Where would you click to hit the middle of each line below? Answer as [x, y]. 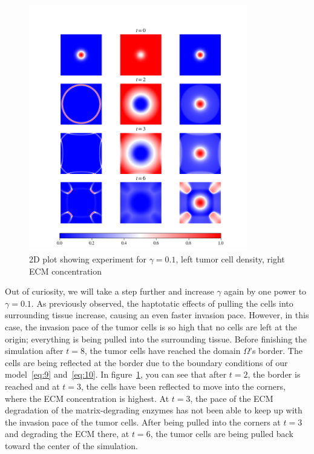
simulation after [34, 351]
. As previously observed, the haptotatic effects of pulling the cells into [162, 303]
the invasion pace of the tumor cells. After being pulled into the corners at [143, 422]
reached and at [32, 386]
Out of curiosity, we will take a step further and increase [110, 291]
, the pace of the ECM [232, 398]
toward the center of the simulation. [71, 445]
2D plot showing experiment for [88, 259]
